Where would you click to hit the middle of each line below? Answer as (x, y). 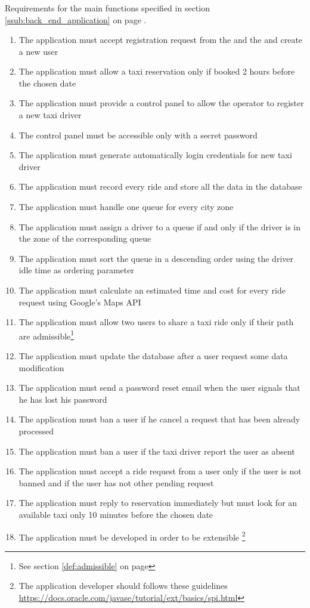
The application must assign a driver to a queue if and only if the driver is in (160, 226)
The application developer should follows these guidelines (123, 586)
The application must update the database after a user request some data (153, 356)
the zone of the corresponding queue (85, 238)
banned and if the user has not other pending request (116, 482)
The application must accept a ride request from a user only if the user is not (160, 471)
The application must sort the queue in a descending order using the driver (156, 258)
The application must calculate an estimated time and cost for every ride (152, 290)
